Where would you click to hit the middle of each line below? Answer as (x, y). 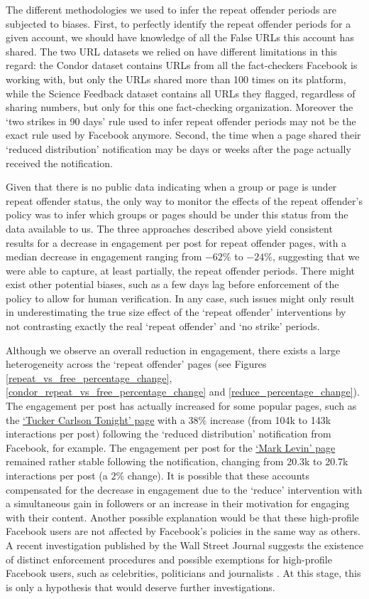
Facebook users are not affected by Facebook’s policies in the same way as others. (183, 531)
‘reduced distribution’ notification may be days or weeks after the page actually (178, 148)
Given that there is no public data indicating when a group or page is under (171, 187)
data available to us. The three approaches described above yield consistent (169, 228)
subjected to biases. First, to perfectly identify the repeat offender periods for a (178, 23)
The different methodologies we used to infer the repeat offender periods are (171, 9)
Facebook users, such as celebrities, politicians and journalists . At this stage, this (183, 573)
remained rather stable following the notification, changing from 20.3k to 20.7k (177, 461)
